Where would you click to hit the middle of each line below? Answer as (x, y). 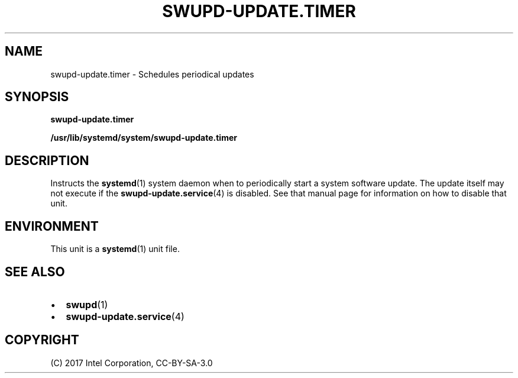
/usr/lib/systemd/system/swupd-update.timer (144, 138)
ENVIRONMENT (52, 226)
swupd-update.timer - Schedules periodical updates (152, 74)
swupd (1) (87, 304)
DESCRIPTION (47, 160)
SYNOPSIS (37, 97)
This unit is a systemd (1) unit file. (115, 249)
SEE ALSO (35, 272)
